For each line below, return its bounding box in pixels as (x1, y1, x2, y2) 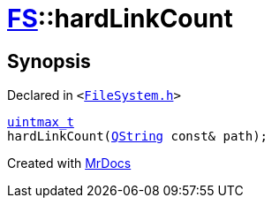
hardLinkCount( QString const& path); (7, 129, 268, 144)
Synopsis (7, 49, 91, 72)
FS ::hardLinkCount (7, 4, 233, 34)
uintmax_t (7, 115, 74, 130)
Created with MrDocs (7, 156, 132, 171)
